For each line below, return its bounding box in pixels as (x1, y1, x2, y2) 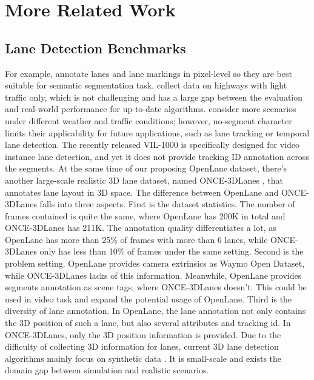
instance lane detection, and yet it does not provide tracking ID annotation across (5, 150, 309, 162)
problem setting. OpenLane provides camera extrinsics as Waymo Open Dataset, (5, 257, 305, 270)
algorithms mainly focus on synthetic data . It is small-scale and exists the (5, 352, 282, 364)
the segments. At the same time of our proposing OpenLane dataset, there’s (5, 162, 287, 175)
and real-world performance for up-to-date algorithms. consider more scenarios (5, 102, 296, 115)
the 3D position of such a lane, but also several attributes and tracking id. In (5, 316, 291, 329)
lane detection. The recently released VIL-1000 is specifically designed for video (5, 138, 299, 151)
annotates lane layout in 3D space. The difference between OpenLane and (5, 185, 279, 198)
